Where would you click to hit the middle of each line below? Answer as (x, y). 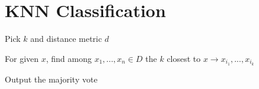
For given (22, 58)
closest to (184, 58)
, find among (69, 58)
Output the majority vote (51, 79)
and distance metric (66, 39)
